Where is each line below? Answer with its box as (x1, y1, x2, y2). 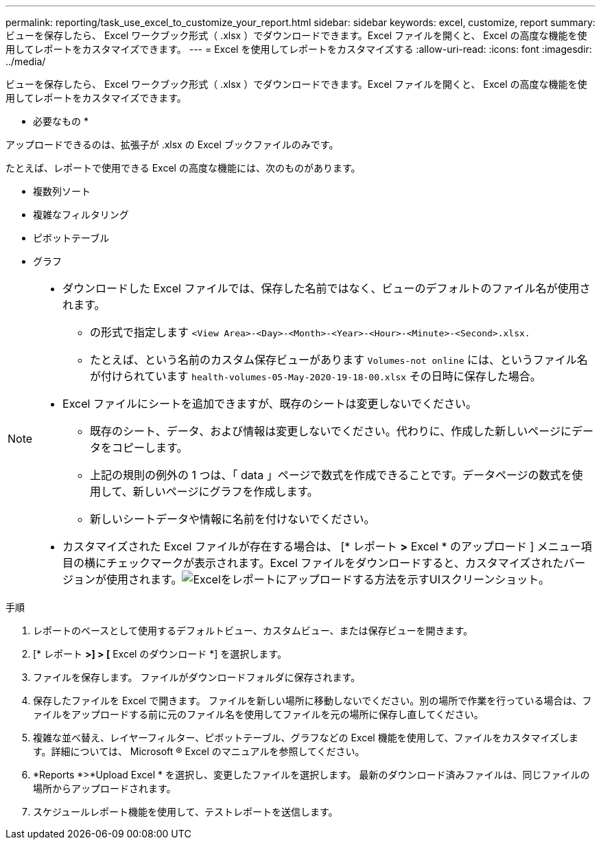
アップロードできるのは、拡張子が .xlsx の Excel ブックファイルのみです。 (5, 139, 339, 150)
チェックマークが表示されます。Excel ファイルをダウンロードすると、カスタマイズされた (106, 556, 564, 570)
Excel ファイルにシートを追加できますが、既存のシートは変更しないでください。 (62, 397, 478, 410)
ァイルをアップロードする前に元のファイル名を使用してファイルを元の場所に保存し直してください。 (33, 708, 484, 720)
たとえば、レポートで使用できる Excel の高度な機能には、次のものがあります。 (5, 162, 361, 174)
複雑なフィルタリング (33, 209, 129, 220)
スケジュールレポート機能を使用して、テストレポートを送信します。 (33, 806, 338, 818)
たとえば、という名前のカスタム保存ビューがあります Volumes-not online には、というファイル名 (90, 353, 588, 367)
